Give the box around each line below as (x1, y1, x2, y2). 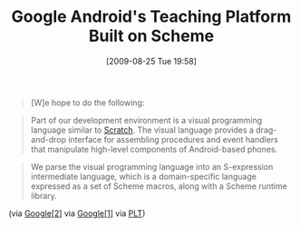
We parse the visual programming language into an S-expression (30, 161, 274, 172)
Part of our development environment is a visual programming (30, 114, 263, 125)
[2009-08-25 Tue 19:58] (106, 55, 197, 66)
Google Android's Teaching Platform (11, 6, 292, 27)
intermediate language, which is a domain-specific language (30, 171, 257, 182)
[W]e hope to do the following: (30, 97, 145, 108)
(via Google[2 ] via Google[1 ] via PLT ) (8, 207, 146, 219)
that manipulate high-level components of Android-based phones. (30, 144, 278, 154)
